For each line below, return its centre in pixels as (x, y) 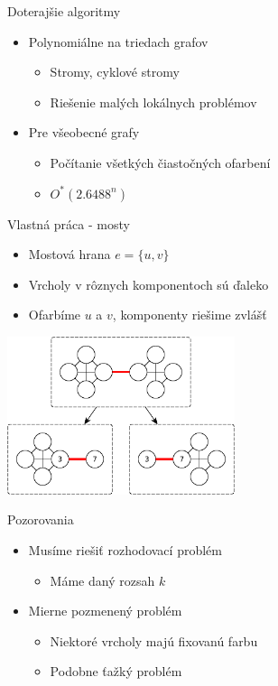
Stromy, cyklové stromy (115, 72)
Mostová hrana (69, 254)
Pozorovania (41, 519)
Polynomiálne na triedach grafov (118, 41)
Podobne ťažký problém (116, 671)
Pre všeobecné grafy (84, 132)
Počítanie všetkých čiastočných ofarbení (160, 162)
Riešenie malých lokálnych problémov (153, 102)
